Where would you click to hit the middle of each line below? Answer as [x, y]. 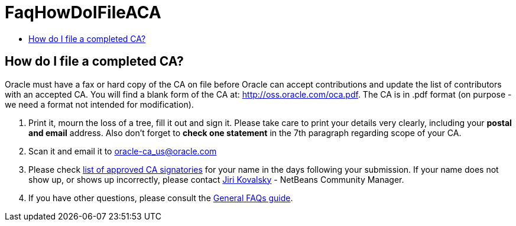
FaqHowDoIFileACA [83, 12]
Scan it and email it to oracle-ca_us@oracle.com [123, 151]
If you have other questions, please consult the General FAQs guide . [161, 198]
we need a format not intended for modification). [99, 104]
